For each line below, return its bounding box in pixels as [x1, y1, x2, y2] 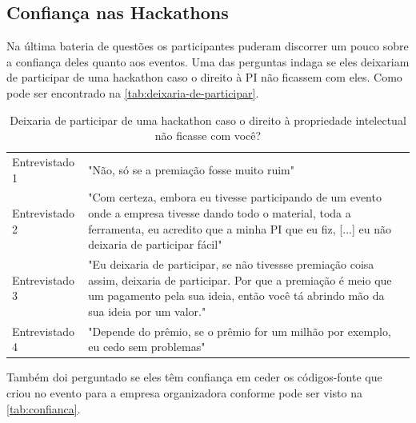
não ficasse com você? [154, 127, 262, 144]
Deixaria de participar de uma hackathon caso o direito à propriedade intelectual [10, 111, 406, 128]
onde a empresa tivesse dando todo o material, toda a [88, 205, 351, 221]
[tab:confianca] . [6, 400, 81, 417]
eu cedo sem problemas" [88, 338, 206, 355]
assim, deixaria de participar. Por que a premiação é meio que [88, 271, 392, 288]
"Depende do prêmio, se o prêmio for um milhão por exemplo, [88, 322, 391, 339]
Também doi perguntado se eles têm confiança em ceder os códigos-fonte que [6, 369, 382, 385]
